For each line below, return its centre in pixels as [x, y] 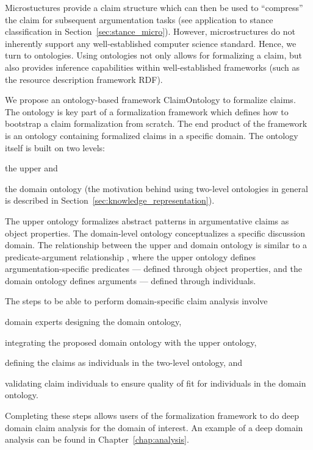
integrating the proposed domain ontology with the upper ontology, [131, 342]
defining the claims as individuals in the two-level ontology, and [124, 362]
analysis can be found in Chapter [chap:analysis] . [97, 439]
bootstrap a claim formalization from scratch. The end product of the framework [156, 123]
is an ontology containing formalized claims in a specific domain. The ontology [152, 135]
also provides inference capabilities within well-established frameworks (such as [152, 67]
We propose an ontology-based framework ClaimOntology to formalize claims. [150, 100]
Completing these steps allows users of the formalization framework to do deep [152, 416]
